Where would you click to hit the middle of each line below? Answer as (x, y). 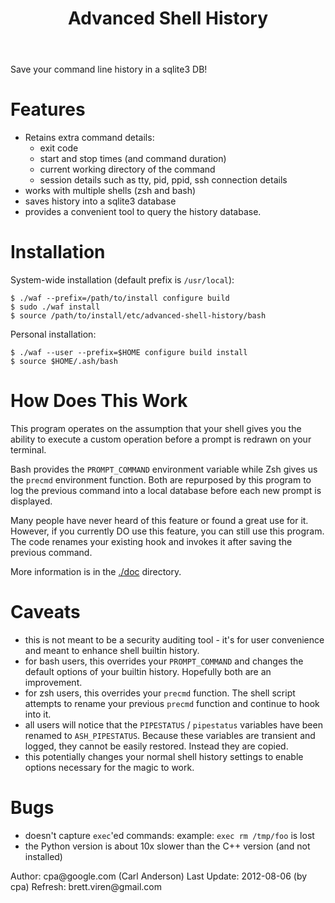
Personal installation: (53, 334)
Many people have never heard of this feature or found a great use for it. (159, 520)
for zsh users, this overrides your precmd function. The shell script (160, 693)
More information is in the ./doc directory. (96, 571)
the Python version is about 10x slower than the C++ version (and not (167, 846)
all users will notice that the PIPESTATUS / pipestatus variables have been (173, 724)
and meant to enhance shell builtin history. (112, 650)
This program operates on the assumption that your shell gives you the (156, 428)
